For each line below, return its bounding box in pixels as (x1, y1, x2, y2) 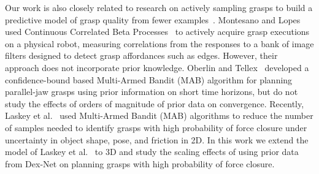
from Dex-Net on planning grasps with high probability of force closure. (5, 157, 275, 170)
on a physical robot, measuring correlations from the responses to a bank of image (5, 37, 314, 50)
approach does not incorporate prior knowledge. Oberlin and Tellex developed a (5, 61, 309, 74)
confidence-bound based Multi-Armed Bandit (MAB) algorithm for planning (5, 73, 293, 86)
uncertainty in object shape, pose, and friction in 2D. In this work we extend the (5, 133, 309, 146)
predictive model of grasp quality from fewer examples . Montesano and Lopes (5, 13, 301, 26)
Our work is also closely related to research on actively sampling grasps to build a (5, 1, 313, 13)
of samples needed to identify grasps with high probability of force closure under (5, 121, 307, 134)
